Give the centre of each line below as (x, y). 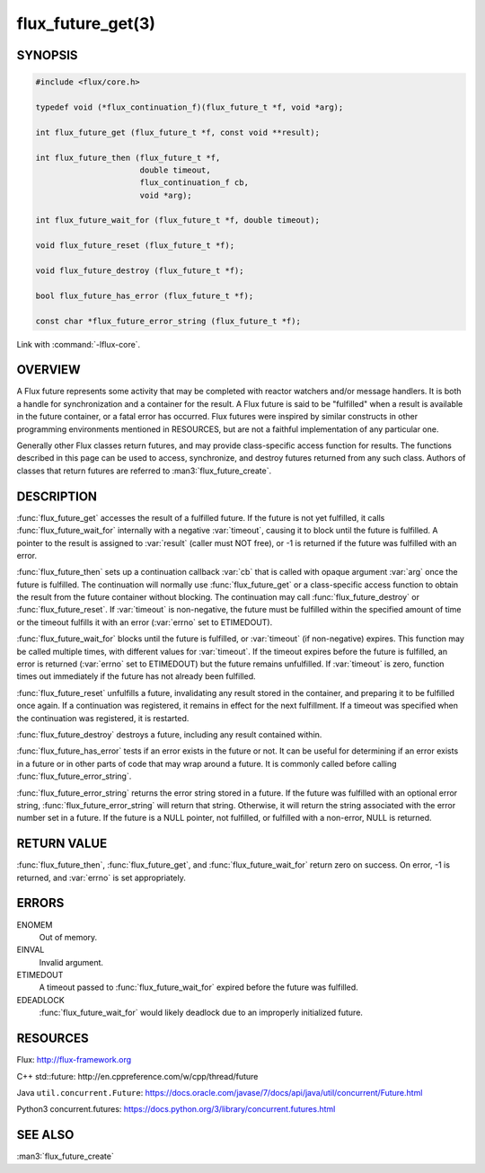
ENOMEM (35, 924)
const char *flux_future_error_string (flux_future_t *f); (168, 321)
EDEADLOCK (40, 1000)
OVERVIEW (48, 370)
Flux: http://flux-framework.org (74, 1060)
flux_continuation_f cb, (194, 183)
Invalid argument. (71, 962)
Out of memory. (68, 937)
